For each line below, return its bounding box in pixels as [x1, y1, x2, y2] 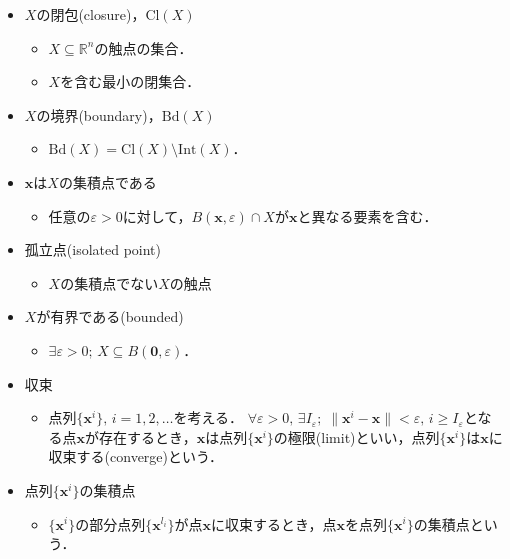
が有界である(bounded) [36, 306, 184, 327]
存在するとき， [99, 426, 197, 447]
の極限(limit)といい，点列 [273, 426, 440, 447]
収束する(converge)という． [48, 446, 223, 467]
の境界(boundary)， [36, 104, 162, 125]
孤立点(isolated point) [24, 239, 162, 260]
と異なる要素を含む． [297, 205, 438, 226]
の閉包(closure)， [36, 4, 146, 24]
